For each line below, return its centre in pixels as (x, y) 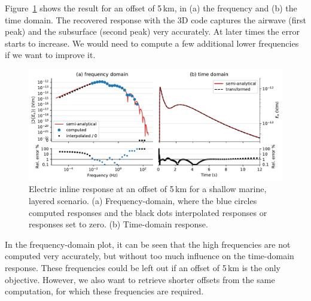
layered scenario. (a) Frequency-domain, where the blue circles (143, 201)
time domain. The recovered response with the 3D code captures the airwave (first (155, 19)
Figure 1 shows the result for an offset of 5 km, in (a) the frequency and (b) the (151, 8)
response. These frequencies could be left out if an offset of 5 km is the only (143, 268)
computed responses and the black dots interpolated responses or (148, 212)
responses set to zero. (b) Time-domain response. (118, 224)
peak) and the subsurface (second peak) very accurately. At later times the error (152, 31)
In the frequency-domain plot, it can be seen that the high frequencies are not (148, 244)
